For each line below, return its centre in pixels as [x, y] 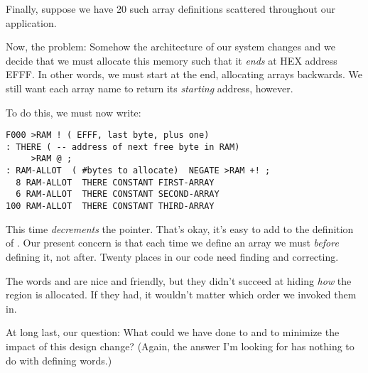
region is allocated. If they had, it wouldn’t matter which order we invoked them [181, 294]
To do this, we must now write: [74, 112]
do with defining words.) [59, 360]
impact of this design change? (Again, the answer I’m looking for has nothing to [180, 346]
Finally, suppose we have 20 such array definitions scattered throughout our [171, 9]
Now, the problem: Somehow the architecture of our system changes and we [171, 47]
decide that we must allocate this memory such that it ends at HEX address [172, 60]
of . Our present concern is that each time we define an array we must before [172, 243]
